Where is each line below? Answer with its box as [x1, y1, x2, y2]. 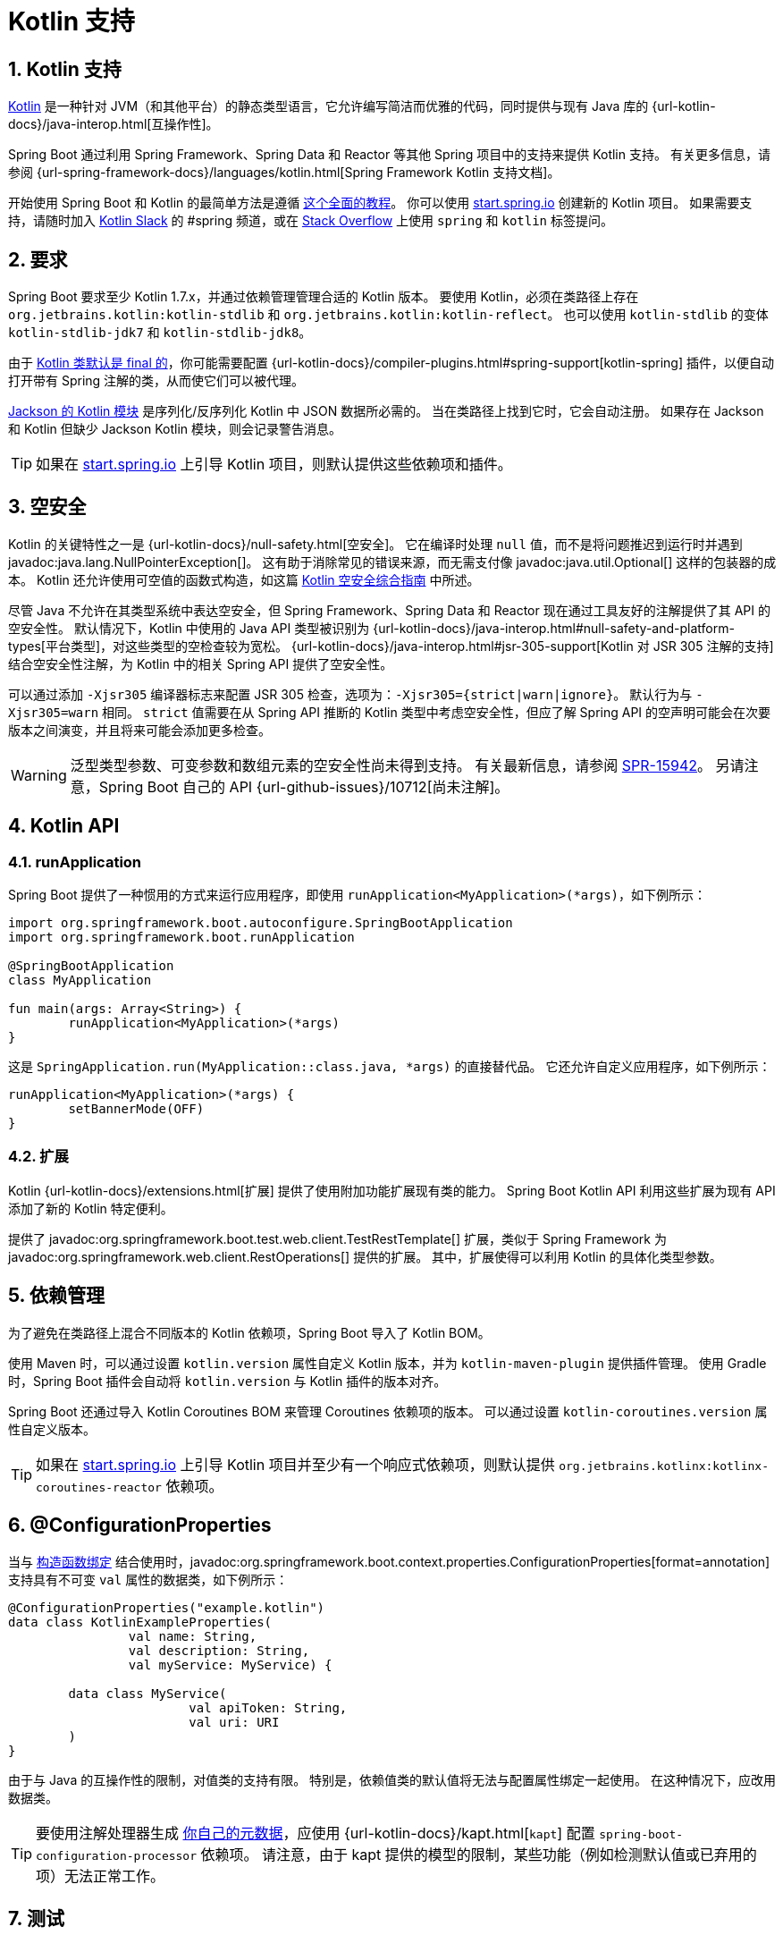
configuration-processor [36, 1848, 198, 1863]
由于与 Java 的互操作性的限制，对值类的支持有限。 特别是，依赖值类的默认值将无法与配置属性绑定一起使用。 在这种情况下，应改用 [8, 1771, 777, 1787]
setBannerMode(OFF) [68, 1102, 205, 1117]
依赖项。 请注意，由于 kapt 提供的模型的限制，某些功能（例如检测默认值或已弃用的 [200, 1845, 757, 1863]
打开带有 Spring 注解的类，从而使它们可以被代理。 [8, 373, 305, 389]
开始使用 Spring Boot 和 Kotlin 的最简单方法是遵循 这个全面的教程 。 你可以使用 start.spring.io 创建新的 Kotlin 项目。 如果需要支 [8, 195, 753, 211]
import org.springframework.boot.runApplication [8, 930, 355, 945]
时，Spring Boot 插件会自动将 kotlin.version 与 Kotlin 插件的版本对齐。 [8, 1373, 447, 1389]
